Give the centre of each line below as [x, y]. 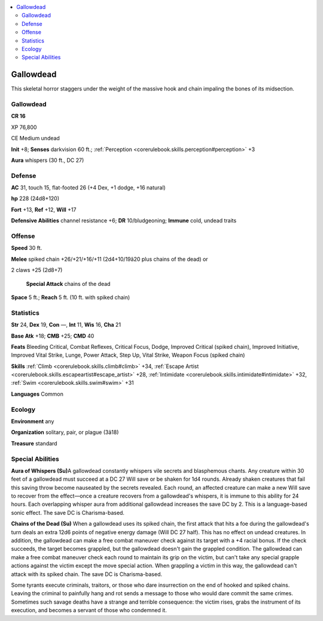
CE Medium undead [35, 138]
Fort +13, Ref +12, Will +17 [44, 209]
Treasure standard [34, 443]
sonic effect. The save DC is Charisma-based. [68, 513]
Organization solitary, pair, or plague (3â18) [65, 432]
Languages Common [37, 394]
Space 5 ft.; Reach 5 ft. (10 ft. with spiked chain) [71, 297]
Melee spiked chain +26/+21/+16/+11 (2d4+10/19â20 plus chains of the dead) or [110, 259]
